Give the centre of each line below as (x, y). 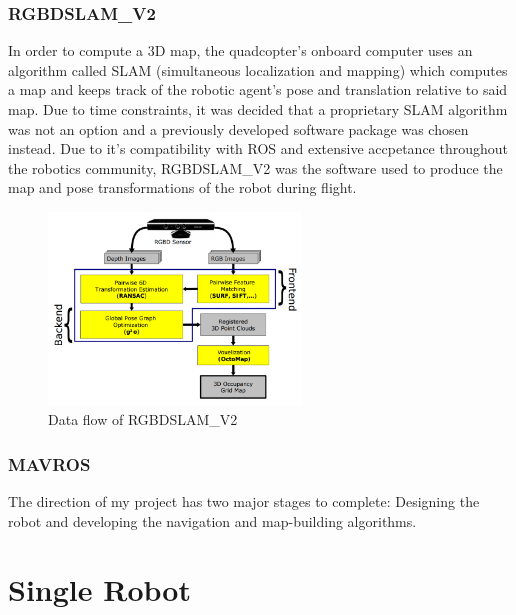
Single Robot (99, 589)
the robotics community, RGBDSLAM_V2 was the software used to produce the (255, 167)
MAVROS (49, 463)
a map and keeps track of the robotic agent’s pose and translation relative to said (258, 89)
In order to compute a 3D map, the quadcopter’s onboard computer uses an (240, 50)
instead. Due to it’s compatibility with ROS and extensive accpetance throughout (258, 148)
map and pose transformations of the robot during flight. (182, 187)
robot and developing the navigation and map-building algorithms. (212, 520)
